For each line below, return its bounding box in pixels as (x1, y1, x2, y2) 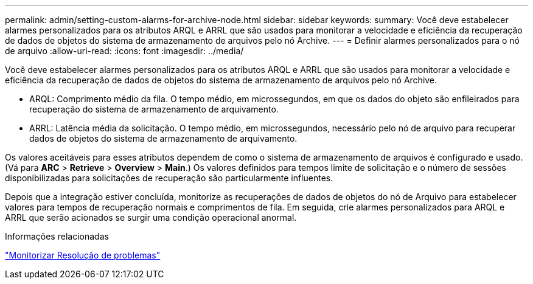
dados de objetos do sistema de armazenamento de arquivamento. (29, 133, 298, 144)
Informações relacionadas (5, 231, 109, 241)
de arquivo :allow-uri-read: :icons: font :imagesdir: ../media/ (5, 46, 244, 56)
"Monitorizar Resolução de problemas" (5, 250, 161, 260)
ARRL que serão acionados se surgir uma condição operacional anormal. (5, 212, 297, 223)
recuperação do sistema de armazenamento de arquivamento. (29, 104, 279, 114)
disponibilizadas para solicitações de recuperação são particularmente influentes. (5, 173, 333, 183)
